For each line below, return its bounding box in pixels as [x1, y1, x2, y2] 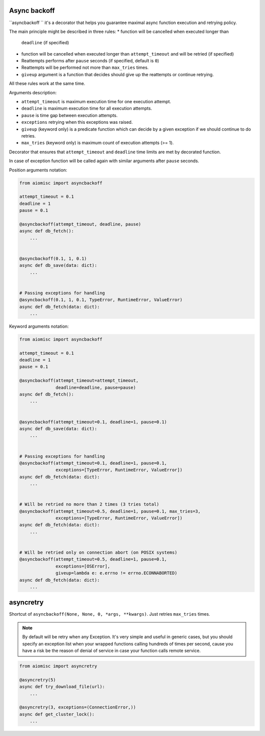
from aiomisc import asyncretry [19, 663, 98, 669]
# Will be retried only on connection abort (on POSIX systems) [19, 550, 178, 555]
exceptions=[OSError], [55, 563, 110, 569]
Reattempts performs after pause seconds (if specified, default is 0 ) [21, 58, 159, 64]
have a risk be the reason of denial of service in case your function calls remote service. [22, 648, 201, 653]
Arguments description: [9, 89, 57, 95]
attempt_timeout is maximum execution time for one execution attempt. [21, 99, 171, 105]
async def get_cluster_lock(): [19, 711, 95, 717]
